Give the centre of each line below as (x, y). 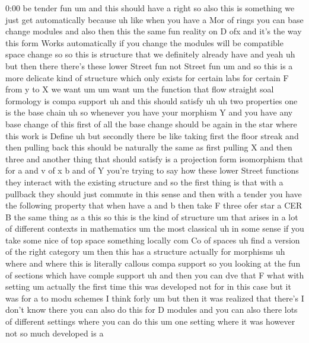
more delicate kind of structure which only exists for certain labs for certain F (147, 77)
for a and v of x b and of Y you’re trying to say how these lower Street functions (152, 170)
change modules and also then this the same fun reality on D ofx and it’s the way (154, 31)
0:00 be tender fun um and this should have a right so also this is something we (150, 8)
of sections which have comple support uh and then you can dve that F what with (155, 275)
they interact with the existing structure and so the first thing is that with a (144, 182)
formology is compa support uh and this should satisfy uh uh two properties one (152, 100)
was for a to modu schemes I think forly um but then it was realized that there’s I (155, 298)
